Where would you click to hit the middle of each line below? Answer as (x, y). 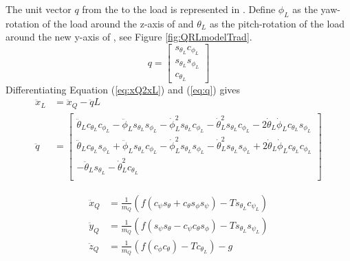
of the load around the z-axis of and (118, 23)
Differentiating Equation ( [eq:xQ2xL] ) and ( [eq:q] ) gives (123, 89)
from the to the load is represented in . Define (179, 9)
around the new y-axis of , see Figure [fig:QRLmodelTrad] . (129, 37)
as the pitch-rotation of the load (277, 23)
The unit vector (39, 9)
